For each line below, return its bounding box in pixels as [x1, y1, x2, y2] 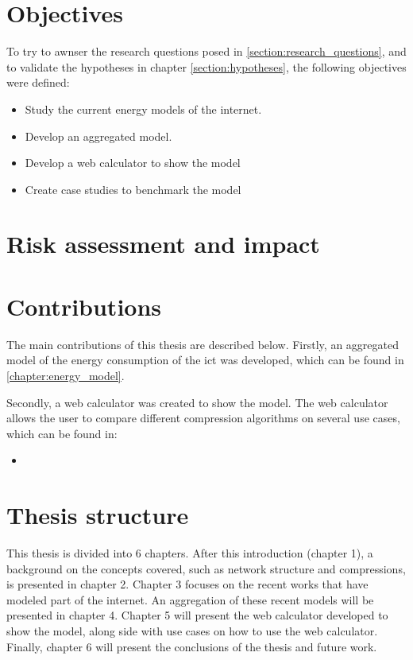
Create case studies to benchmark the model [25, 181, 241, 197]
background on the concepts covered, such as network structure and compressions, [6, 560, 406, 577]
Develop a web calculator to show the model [25, 154, 241, 171]
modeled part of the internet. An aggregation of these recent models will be [6, 591, 374, 608]
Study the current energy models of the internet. [25, 100, 262, 117]
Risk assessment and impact [6, 227, 320, 260]
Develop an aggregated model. [25, 127, 172, 144]
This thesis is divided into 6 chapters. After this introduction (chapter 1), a [6, 545, 373, 561]
